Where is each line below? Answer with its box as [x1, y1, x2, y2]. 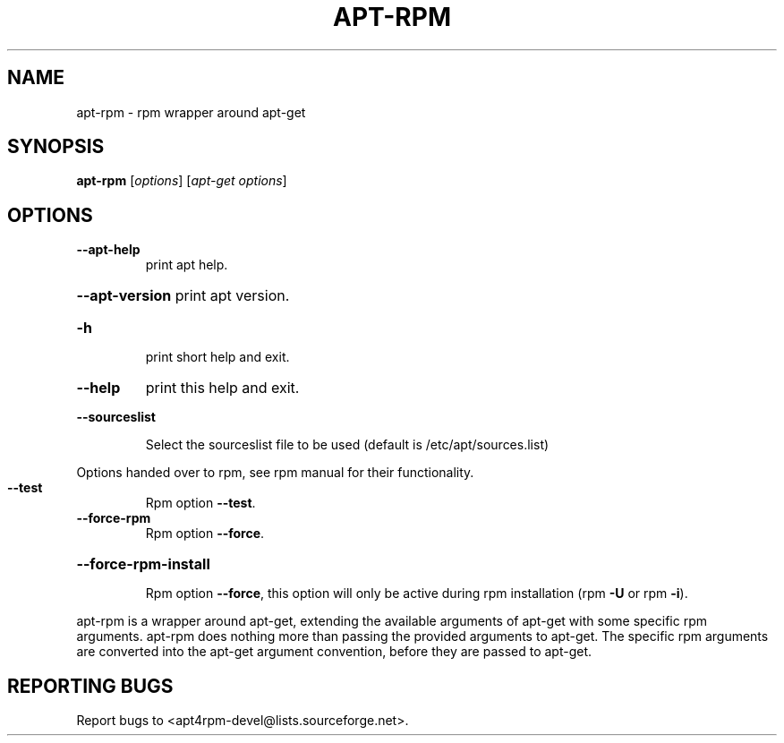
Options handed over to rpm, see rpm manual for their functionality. [76, 465, 474, 481]
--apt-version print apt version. [76, 286, 290, 305]
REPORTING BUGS [7, 674, 174, 697]
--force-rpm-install [76, 555, 210, 574]
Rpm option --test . [145, 495, 256, 511]
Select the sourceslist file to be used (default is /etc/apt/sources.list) [145, 437, 550, 453]
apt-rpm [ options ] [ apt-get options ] [76, 173, 287, 189]
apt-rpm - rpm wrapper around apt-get [76, 104, 306, 120]
